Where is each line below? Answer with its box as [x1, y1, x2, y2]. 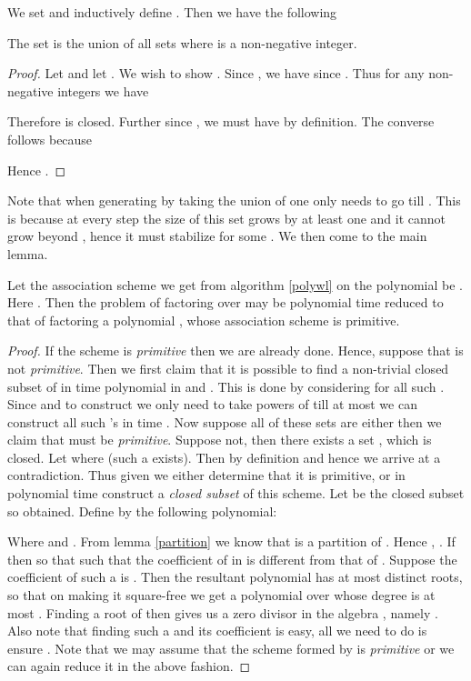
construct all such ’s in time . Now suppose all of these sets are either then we [7, 412, 442, 431]
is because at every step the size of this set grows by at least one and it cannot [7, 208, 446, 227]
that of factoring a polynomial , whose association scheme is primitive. [7, 310, 400, 329]
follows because [7, 129, 93, 148]
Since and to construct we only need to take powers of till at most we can [7, 395, 417, 414]
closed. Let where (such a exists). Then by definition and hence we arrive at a [7, 447, 441, 466]
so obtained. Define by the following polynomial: [7, 501, 277, 520]
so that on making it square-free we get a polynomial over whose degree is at [7, 586, 436, 605]
